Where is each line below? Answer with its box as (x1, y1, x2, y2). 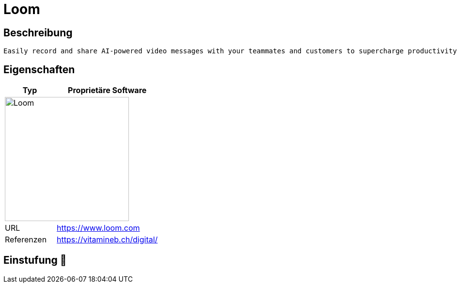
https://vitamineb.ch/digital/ (57, 235, 158, 245)
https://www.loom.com (57, 223, 140, 233)
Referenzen (5, 235, 47, 245)
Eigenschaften (3, 63, 75, 76)
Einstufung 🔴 (3, 254, 67, 267)
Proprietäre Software (68, 85, 147, 96)
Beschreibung (3, 26, 73, 39)
